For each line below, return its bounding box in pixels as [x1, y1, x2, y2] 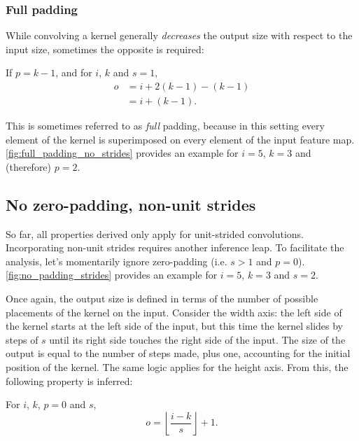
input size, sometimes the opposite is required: [6, 41, 204, 56]
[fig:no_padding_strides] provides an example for [6, 267, 218, 282]
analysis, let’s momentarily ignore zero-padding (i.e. [6, 253, 227, 268]
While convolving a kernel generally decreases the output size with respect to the [6, 28, 353, 43]
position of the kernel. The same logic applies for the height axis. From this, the [6, 359, 349, 374]
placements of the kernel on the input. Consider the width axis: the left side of [6, 304, 342, 319]
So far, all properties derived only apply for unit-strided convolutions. [6, 226, 304, 241]
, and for [55, 65, 92, 80]
